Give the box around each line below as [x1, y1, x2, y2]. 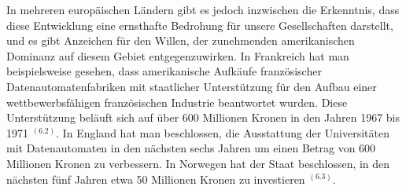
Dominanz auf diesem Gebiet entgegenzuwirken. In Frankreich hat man [6, 47, 349, 64]
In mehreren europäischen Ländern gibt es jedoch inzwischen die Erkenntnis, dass [6, 2, 400, 17]
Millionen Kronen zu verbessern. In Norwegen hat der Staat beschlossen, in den [6, 155, 390, 171]
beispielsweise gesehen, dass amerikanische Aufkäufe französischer [6, 63, 322, 79]
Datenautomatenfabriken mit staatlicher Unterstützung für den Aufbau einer [6, 78, 377, 94]
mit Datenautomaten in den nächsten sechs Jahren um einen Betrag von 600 [6, 140, 376, 156]
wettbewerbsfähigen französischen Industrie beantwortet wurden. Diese [6, 93, 348, 110]
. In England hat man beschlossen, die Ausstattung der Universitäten [56, 124, 389, 141]
